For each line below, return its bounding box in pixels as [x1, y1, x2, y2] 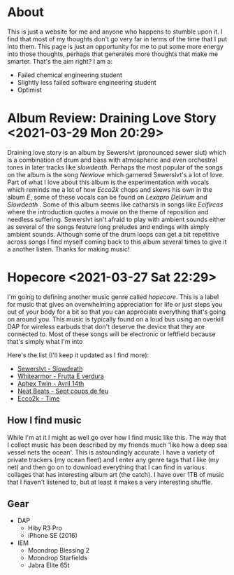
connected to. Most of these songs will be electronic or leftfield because [7, 330, 216, 338]
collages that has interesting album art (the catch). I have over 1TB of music [7, 470, 225, 478]
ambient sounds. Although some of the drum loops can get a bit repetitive [7, 230, 220, 238]
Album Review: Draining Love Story [7, 110, 217, 126]
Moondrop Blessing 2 [27, 546, 90, 555]
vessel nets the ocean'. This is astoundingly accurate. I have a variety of [7, 448, 215, 456]
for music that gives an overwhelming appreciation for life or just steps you [7, 300, 223, 308]
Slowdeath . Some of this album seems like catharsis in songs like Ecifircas [7, 200, 224, 209]
